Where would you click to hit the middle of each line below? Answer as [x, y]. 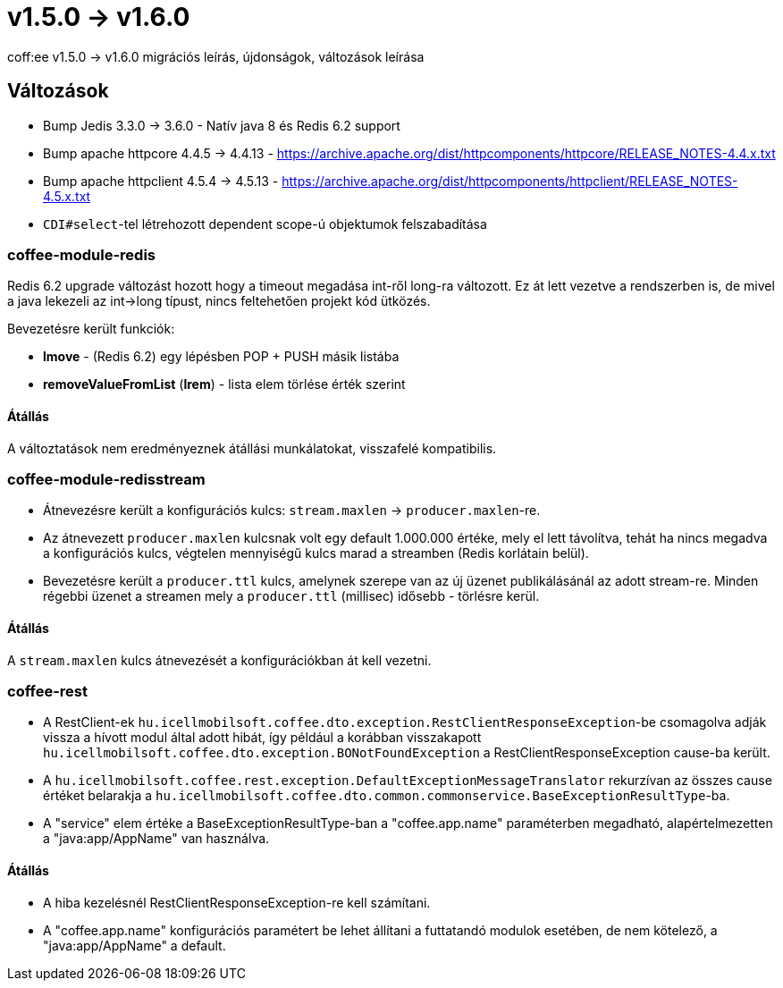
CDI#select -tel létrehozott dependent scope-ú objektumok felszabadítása [265, 224]
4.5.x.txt [67, 196]
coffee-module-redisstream [106, 479]
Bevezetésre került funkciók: [91, 329]
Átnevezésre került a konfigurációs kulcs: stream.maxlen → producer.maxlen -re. [292, 511]
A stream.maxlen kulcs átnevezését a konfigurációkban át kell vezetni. [219, 660]
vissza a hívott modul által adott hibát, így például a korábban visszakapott [262, 738]
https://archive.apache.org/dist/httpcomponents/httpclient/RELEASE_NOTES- [510, 181]
